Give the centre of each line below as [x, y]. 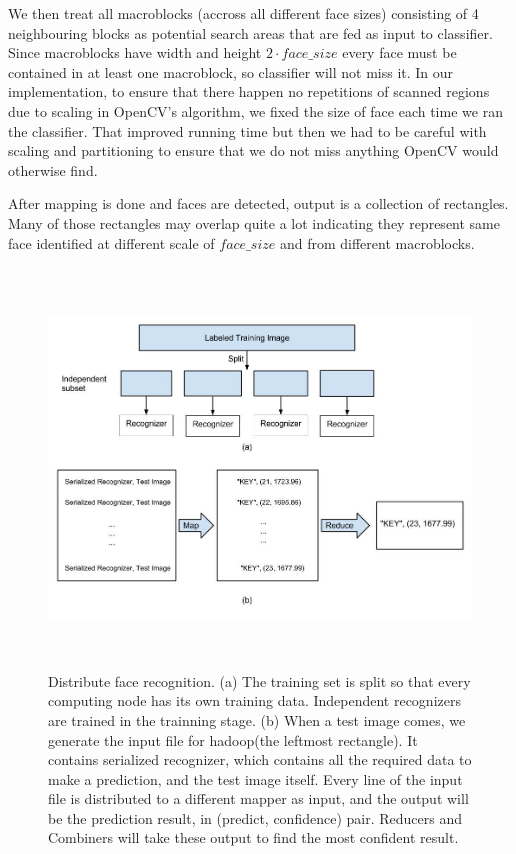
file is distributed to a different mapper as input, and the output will [258, 798]
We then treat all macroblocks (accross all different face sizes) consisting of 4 [243, 13]
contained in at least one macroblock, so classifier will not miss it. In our [231, 71]
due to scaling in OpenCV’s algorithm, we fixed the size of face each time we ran [255, 110]
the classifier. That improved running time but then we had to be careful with [247, 130]
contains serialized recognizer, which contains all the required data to [260, 759]
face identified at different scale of [111, 242]
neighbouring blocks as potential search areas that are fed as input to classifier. [250, 32]
